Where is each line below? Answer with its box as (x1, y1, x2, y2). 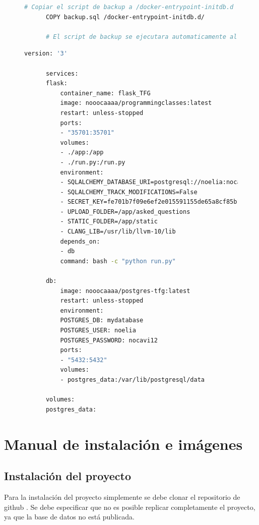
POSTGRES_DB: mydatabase (60, 317, 144, 324)
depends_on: (60, 238, 100, 245)
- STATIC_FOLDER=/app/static (60, 218, 158, 225)
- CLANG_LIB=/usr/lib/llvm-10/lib (60, 228, 176, 236)
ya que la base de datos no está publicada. (4, 511, 135, 522)
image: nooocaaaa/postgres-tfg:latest (60, 287, 190, 295)
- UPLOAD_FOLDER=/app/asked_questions (60, 208, 190, 215)
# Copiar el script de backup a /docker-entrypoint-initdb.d (24, 4, 234, 11)
